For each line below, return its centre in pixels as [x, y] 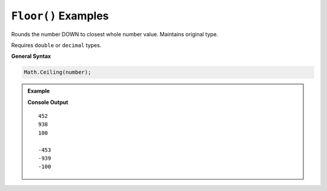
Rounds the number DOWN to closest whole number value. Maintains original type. [115, 34]
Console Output [48, 102]
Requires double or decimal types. [56, 45]
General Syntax [31, 56]
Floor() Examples [60, 16]
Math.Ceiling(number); [58, 72]
